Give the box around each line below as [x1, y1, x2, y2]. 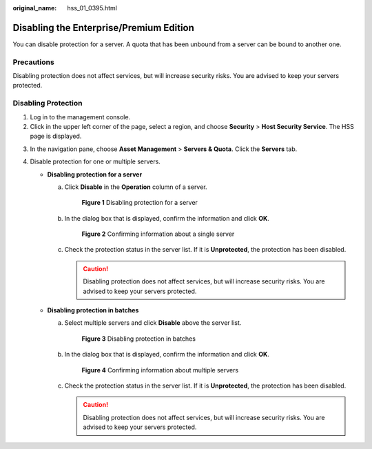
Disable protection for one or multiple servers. [30, 157, 161, 166]
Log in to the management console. [30, 112, 131, 121]
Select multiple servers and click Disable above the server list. [64, 319, 242, 327]
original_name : [12, 4, 57, 12]
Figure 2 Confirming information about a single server [81, 230, 235, 238]
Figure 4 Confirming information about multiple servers [81, 366, 239, 374]
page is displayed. [30, 132, 82, 141]
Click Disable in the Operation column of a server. [64, 183, 207, 191]
